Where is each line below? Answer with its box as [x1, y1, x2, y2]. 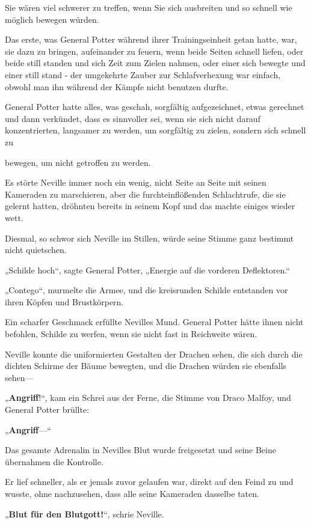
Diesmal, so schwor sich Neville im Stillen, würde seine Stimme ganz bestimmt [5, 231, 294, 244]
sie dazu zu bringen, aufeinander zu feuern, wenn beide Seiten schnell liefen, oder [5, 44, 304, 57]
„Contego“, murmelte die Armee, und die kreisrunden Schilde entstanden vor [5, 284, 288, 296]
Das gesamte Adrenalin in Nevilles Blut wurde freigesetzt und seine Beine [5, 443, 276, 456]
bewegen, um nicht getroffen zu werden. [5, 156, 151, 168]
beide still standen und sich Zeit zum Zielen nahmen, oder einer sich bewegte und [5, 56, 306, 69]
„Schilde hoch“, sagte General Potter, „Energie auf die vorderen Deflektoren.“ [5, 263, 290, 276]
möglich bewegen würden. [5, 13, 99, 25]
